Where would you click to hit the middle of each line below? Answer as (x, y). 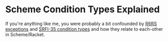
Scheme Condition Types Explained (82, 9)
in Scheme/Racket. (25, 34)
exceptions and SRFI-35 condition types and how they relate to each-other (84, 29)
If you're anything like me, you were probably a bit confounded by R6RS (81, 24)
